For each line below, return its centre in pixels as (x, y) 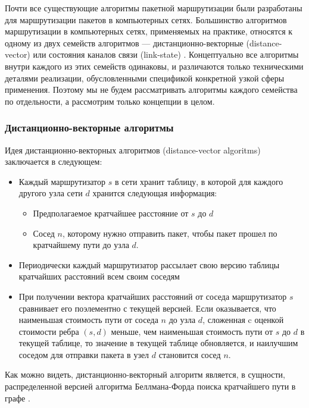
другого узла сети (51, 193)
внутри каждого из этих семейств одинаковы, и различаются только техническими (154, 66)
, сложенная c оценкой (243, 320)
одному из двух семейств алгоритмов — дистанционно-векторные (124, 43)
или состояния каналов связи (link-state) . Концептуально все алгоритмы (166, 54)
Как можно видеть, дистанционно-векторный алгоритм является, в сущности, (145, 374)
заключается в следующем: (54, 161)
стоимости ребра (49, 331)
